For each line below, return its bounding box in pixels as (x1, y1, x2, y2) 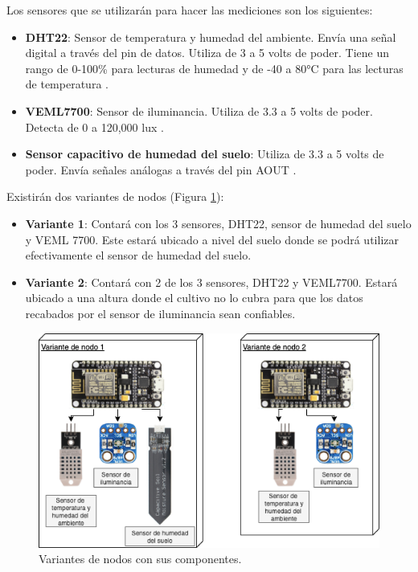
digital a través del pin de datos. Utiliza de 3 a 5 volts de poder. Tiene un (25, 44, 389, 61)
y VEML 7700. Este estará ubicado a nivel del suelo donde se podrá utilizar (25, 231, 399, 247)
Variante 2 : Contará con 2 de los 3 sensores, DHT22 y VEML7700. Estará (25, 273, 398, 290)
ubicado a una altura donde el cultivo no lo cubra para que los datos (25, 289, 363, 306)
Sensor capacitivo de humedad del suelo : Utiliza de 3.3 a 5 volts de (25, 145, 384, 162)
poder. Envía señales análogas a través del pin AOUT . (25, 161, 297, 178)
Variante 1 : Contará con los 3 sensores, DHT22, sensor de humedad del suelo (25, 214, 412, 231)
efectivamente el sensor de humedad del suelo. (25, 247, 252, 264)
